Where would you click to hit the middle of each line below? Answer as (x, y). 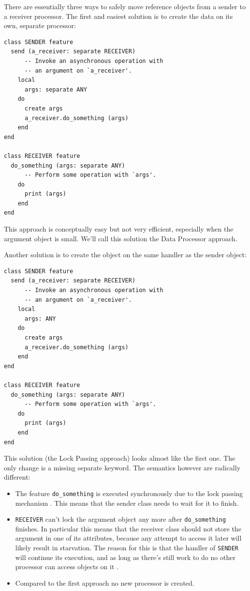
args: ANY (40, 319)
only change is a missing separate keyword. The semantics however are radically (122, 467)
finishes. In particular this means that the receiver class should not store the (128, 528)
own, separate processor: (40, 25)
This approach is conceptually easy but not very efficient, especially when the (119, 229)
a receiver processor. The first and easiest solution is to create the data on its (118, 16)
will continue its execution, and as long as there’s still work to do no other (125, 557)
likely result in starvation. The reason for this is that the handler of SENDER (127, 547)
